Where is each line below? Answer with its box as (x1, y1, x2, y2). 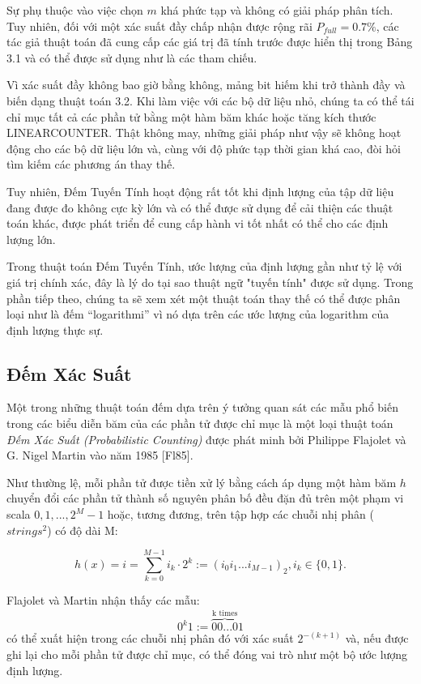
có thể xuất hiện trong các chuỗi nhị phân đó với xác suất (6, 630, 294, 647)
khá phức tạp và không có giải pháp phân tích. (160, 2, 393, 18)
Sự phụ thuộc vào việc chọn (6, 2, 143, 18)
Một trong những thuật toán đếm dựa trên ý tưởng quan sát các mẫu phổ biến (6, 399, 398, 416)
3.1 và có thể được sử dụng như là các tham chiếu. (6, 49, 257, 66)
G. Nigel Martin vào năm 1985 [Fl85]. (6, 447, 193, 464)
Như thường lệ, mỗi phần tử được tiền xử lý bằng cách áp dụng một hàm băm (6, 473, 397, 490)
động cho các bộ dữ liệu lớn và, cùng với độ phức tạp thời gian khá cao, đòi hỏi (6, 139, 401, 156)
